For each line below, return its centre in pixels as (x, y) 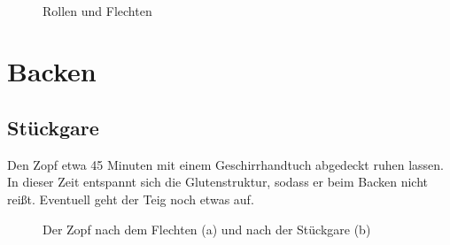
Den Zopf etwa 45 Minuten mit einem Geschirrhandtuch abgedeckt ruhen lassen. (225, 164)
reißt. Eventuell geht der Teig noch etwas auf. (131, 199)
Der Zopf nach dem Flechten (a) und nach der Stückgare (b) (207, 229)
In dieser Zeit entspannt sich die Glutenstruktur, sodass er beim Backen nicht (218, 182)
